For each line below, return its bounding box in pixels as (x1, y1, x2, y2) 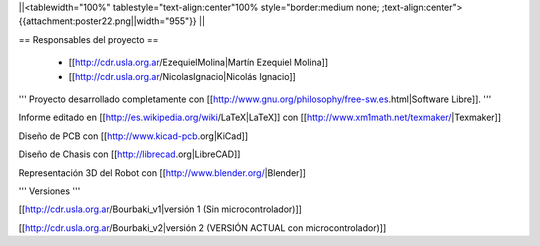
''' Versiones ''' (18, 185, 81, 197)
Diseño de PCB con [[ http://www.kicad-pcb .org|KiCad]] (18, 130, 249, 142)
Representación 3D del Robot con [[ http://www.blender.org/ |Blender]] (18, 166, 307, 179)
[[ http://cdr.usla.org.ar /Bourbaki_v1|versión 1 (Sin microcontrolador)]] (18, 203, 302, 215)
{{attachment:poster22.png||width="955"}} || (18, 15, 205, 27)
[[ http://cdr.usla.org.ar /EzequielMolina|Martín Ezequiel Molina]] (68, 56, 329, 69)
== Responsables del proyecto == (18, 33, 159, 45)
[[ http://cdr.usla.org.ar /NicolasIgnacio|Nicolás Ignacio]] (68, 70, 297, 82)
